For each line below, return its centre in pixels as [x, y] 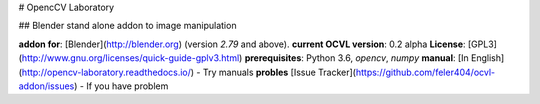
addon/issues [46, 86]
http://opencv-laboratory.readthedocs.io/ [106, 72]
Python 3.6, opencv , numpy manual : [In [387, 58]
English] [487, 58]
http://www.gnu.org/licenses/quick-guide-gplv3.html [130, 58]
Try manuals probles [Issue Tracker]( [279, 72]
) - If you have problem [121, 86]
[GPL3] [482, 44]
